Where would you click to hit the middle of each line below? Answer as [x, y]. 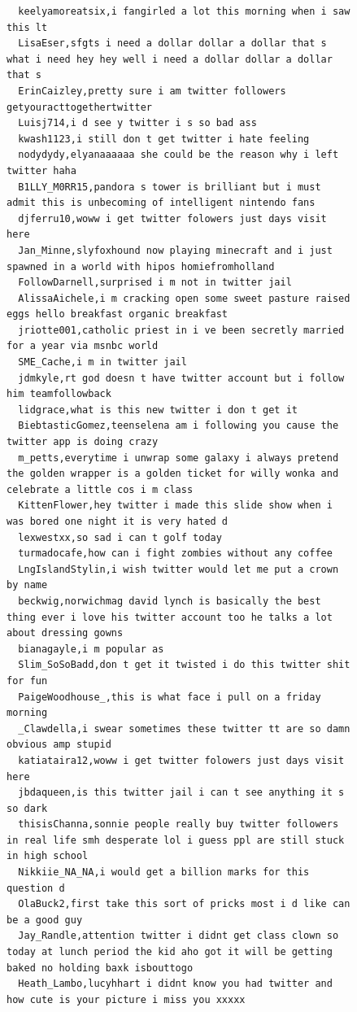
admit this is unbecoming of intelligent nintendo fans [161, 203]
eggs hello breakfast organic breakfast [118, 314]
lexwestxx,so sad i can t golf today [120, 537]
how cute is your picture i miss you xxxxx [126, 999]
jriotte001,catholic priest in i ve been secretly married [181, 330]
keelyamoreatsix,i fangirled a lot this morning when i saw [184, 11]
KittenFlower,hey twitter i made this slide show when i [175, 506]
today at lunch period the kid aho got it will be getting [170, 952]
